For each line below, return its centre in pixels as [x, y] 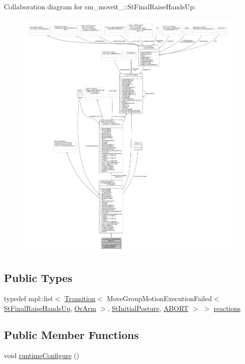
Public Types [38, 278]
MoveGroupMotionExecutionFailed [159, 298]
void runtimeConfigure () [42, 355]
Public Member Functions [71, 334]
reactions [227, 308]
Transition [80, 298]
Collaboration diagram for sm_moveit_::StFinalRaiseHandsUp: [100, 6]
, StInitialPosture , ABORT [148, 308]
